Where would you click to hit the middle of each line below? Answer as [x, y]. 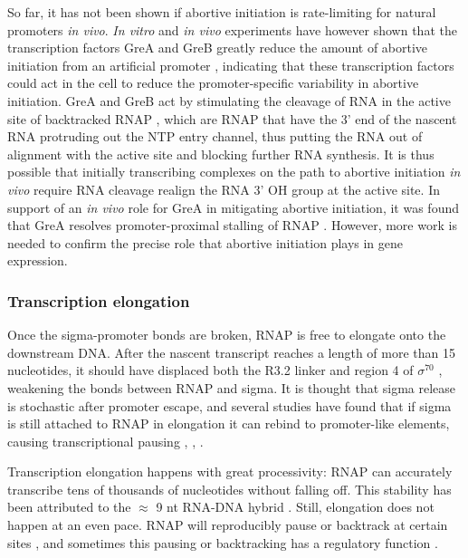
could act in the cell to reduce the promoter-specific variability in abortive [213, 83]
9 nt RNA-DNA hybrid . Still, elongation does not [295, 507]
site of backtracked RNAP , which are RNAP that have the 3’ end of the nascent [232, 118]
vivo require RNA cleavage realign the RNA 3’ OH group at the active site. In [224, 189]
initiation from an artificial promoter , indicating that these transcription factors [231, 65]
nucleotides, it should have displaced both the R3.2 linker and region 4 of [210, 370]
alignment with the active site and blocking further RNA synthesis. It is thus [221, 154]
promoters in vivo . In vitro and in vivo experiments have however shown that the [232, 29]
